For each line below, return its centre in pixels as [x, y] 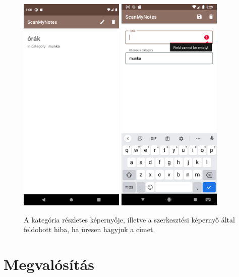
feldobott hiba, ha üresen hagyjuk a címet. [89, 229]
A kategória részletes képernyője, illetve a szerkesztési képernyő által [129, 219]
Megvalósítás [49, 264]
